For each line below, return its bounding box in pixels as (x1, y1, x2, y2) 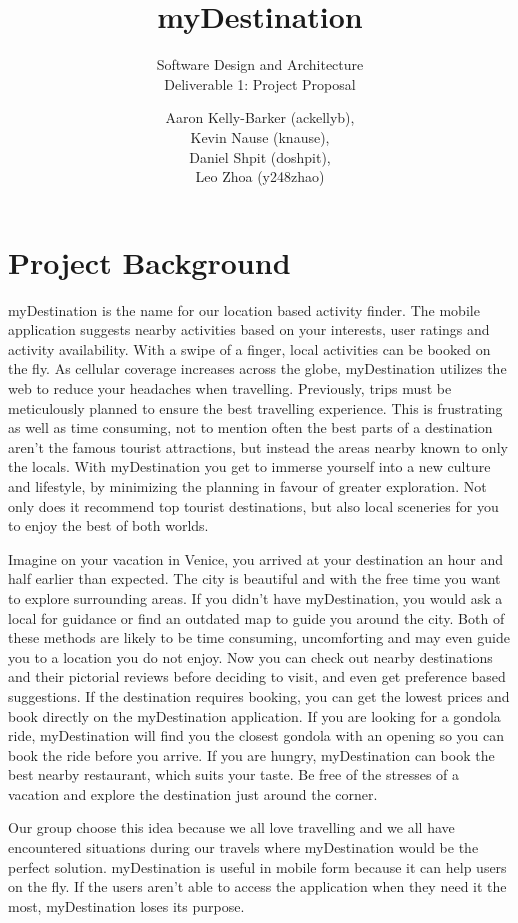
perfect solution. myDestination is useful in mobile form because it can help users (8, 856, 507, 877)
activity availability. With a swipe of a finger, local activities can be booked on (8, 338, 491, 359)
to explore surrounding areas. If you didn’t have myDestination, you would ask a (8, 587, 503, 608)
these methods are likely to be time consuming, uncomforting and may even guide (8, 627, 510, 648)
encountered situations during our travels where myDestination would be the (8, 837, 479, 858)
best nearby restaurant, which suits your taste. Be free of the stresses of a (8, 764, 460, 785)
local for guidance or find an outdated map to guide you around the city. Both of (8, 607, 505, 628)
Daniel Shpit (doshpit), (189, 146, 331, 167)
